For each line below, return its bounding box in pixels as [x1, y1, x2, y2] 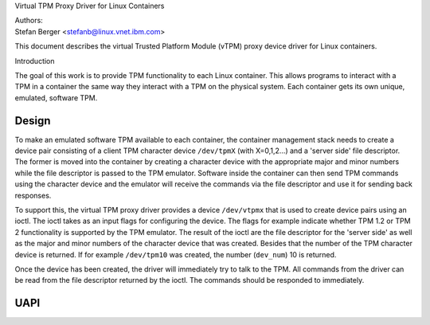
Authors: [14, 16, 43, 25]
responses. [14, 190, 52, 200]
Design [14, 114, 51, 127]
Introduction [14, 56, 55, 65]
